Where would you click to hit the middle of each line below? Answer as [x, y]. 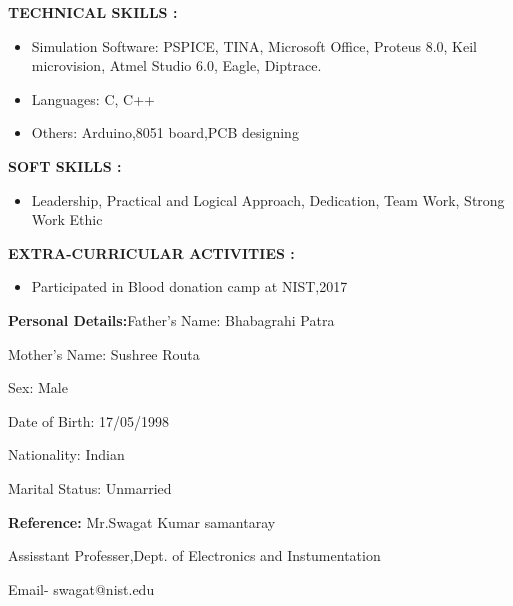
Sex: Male [38, 387]
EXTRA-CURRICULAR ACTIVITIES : [151, 252]
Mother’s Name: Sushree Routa [104, 353]
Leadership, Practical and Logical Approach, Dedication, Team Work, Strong [268, 199]
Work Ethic [67, 219]
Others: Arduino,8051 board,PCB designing [165, 132]
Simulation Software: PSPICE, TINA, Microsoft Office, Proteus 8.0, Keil [254, 45]
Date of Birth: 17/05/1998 [89, 420]
